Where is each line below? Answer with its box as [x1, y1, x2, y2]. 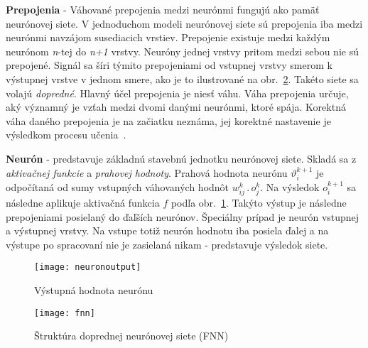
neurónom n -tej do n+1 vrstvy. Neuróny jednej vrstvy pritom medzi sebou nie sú [6, 43, 359, 58]
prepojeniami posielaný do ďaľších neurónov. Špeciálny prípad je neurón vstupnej [6, 209, 359, 224]
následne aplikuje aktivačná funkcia [6, 195, 160, 210]
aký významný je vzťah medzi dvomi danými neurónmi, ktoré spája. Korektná [6, 99, 346, 114]
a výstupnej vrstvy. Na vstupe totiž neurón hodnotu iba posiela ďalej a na [6, 223, 329, 238]
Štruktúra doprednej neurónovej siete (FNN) [34, 328, 229, 343]
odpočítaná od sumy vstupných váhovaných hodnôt [6, 179, 229, 194]
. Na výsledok [260, 179, 320, 194]
